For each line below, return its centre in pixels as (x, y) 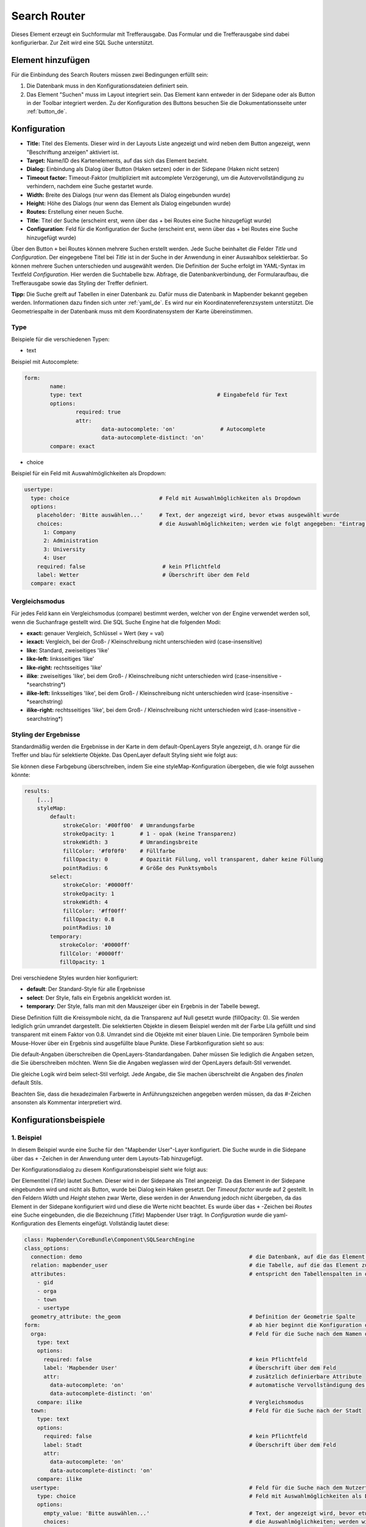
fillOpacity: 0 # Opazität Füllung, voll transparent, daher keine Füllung (193, 859)
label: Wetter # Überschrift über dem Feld (143, 575)
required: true (98, 412)
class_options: (47, 1248)
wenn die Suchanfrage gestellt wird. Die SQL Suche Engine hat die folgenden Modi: (116, 622)
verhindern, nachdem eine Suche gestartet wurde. (90, 186)
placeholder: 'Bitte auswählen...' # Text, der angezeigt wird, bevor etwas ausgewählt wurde (188, 515)
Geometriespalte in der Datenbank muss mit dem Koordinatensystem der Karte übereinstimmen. (132, 311)
